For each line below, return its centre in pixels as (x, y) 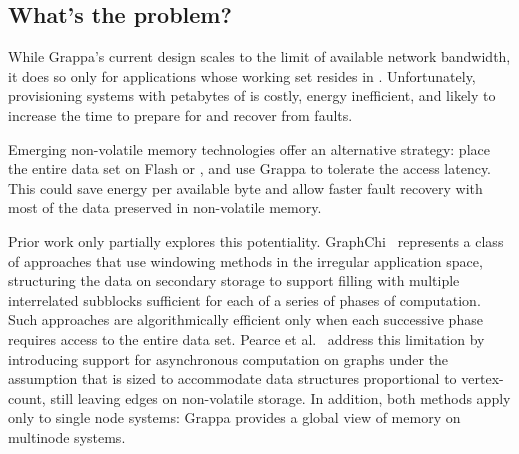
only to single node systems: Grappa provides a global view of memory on (234, 417)
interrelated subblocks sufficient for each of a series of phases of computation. (244, 299)
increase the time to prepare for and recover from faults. (180, 114)
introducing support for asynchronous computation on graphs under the (228, 358)
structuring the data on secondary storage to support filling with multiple (234, 280)
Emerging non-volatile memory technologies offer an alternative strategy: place (249, 148)
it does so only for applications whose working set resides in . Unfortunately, (242, 75)
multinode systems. (67, 436)
